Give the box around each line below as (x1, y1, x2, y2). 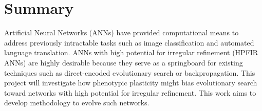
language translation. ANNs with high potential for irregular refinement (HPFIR (4, 47, 258, 58)
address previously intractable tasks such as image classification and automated (4, 37, 254, 48)
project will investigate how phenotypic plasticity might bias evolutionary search (4, 77, 257, 88)
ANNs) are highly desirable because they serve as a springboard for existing (4, 57, 243, 68)
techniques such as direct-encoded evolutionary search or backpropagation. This (4, 67, 255, 78)
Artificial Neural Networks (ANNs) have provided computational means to (4, 27, 239, 38)
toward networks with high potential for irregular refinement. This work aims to (4, 87, 256, 98)
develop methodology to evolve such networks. (4, 97, 149, 108)
